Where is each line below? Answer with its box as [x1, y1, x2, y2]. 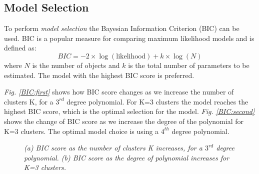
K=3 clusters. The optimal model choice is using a [4, 125, 159, 136]
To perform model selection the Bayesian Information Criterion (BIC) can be [4, 23, 239, 33]
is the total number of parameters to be [128, 59, 249, 70]
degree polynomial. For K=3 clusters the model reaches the [66, 96, 248, 106]
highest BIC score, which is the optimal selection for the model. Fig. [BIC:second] [4, 106, 255, 116]
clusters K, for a [4, 96, 53, 106]
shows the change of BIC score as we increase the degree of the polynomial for [4, 115, 243, 126]
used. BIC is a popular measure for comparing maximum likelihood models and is [4, 32, 254, 43]
